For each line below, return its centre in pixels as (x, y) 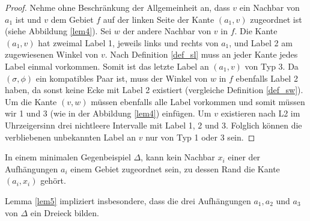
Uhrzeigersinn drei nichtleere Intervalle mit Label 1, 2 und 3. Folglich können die (153, 125)
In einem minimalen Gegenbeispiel (68, 157)
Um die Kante (31, 101)
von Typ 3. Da (272, 66)
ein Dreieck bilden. (65, 212)
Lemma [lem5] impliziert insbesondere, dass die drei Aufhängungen (128, 200)
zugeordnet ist (276, 19)
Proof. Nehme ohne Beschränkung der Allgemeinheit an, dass (117, 7)
